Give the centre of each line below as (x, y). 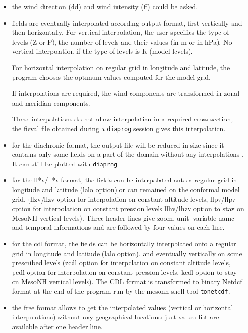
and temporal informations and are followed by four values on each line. (118, 227)
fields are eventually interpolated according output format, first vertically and (127, 23)
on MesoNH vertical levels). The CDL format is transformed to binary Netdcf (127, 281)
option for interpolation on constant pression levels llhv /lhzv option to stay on (128, 208)
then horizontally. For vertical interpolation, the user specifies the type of (120, 32)
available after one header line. (57, 326)
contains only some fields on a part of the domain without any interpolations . (128, 154)
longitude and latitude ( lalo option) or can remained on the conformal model (126, 189)
